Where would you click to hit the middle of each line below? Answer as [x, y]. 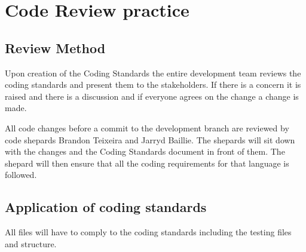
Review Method [55, 47]
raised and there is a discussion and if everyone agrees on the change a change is [152, 96]
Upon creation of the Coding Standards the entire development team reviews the [153, 73]
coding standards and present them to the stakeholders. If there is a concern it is [153, 84]
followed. [21, 175]
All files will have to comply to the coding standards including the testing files [148, 232]
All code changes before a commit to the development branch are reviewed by [147, 127]
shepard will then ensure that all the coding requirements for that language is [147, 163]
